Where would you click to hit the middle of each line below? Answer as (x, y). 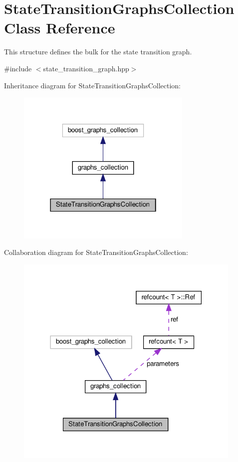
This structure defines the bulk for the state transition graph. (98, 52)
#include (18, 68)
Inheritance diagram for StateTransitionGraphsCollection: (93, 85)
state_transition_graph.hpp (86, 68)
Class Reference (60, 28)
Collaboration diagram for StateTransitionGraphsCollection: (96, 252)
